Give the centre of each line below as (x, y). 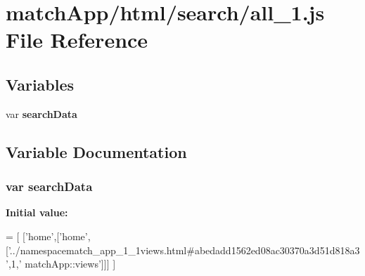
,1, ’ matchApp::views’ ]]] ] (62, 264)
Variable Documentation (96, 151)
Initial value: (37, 212)
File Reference (77, 40)
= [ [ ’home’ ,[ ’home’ (47, 236)
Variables (40, 84)
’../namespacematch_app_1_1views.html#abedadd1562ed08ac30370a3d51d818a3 (184, 250)
